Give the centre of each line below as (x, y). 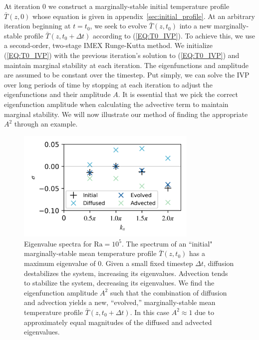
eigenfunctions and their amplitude (57, 94)
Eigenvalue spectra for (58, 243)
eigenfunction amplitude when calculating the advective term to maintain (116, 104)
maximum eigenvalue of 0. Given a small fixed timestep (109, 263)
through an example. (46, 124)
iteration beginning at (37, 26)
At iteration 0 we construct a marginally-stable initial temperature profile (117, 6)
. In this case (149, 312)
